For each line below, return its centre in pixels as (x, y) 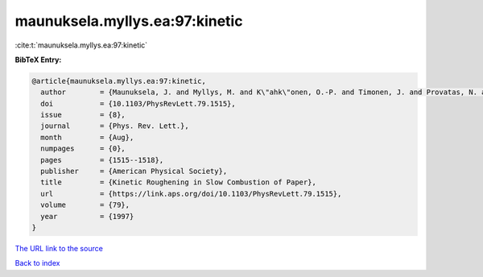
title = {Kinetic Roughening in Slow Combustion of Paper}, (179, 182)
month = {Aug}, (87, 137)
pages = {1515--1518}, (102, 160)
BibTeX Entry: (38, 60)
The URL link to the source (59, 248)
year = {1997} (87, 216)
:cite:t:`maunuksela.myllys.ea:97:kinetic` (81, 45)
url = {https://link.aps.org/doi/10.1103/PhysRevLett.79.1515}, (191, 194)
